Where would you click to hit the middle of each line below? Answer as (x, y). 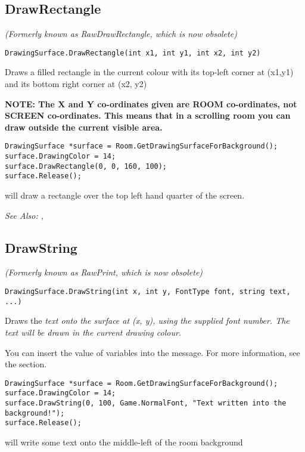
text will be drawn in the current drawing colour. (93, 332)
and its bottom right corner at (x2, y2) (76, 84)
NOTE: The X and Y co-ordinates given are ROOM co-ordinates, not (151, 103)
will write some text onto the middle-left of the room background (124, 442)
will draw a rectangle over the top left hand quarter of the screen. (125, 195)
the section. (26, 364)
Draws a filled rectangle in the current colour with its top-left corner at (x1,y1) (149, 72)
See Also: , (24, 215)
